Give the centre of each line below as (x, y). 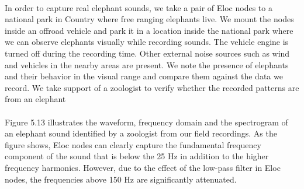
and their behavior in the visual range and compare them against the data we (144, 76)
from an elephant (35, 99)
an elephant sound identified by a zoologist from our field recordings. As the (141, 133)
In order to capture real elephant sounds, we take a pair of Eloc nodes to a (139, 7)
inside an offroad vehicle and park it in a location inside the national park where (149, 30)
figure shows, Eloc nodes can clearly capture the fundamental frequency (133, 144)
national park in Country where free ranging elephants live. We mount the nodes (149, 19)
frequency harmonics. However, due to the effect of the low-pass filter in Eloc (143, 167)
